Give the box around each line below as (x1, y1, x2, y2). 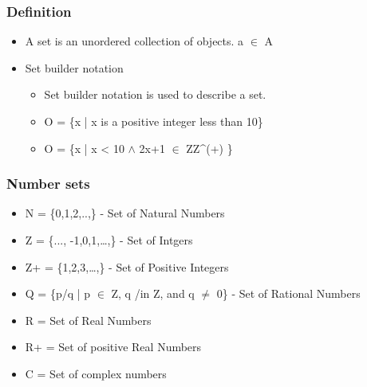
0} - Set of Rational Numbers (216, 285, 361, 302)
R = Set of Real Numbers (25, 311, 152, 328)
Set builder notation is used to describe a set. (44, 86, 266, 103)
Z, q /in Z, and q (111, 285, 195, 302)
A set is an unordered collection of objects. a (25, 33, 244, 49)
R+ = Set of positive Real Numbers (25, 338, 202, 355)
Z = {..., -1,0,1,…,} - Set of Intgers (25, 232, 193, 248)
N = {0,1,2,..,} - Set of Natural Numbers (25, 205, 225, 221)
